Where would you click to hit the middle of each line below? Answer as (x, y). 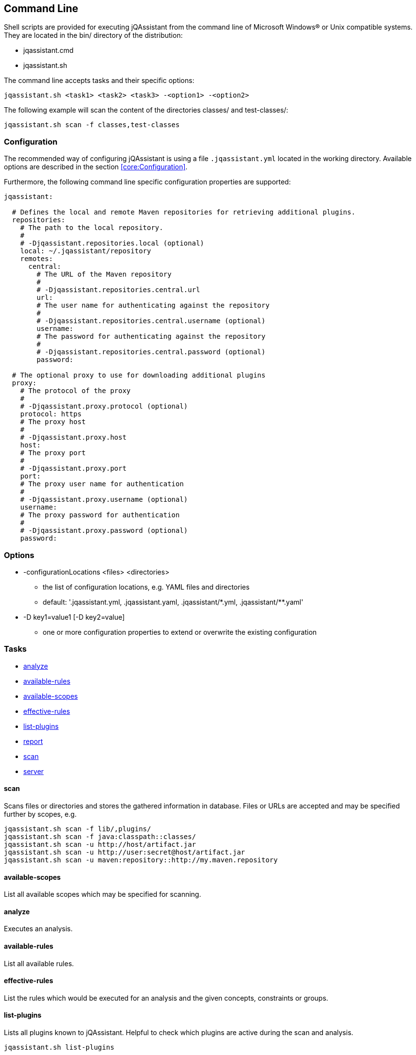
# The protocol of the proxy (75, 391)
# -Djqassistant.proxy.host (73, 437)
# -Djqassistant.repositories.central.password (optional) (151, 352)
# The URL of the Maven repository (104, 274)
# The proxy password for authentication (100, 515)
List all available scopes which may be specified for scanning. (103, 894)
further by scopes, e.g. (40, 814)
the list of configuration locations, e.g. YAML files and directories (146, 587)
